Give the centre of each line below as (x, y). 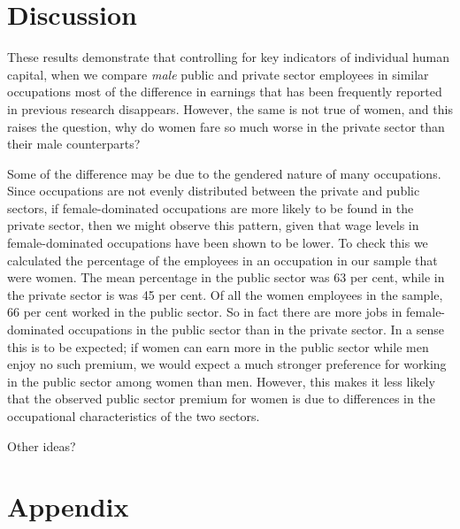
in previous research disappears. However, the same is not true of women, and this (230, 108)
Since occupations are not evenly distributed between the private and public (214, 191)
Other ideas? (42, 445)
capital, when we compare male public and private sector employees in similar (218, 74)
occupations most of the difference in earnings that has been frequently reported (225, 92)
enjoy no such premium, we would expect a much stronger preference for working (227, 364)
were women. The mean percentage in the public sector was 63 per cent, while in (226, 277)
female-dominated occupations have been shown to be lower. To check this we (218, 243)
